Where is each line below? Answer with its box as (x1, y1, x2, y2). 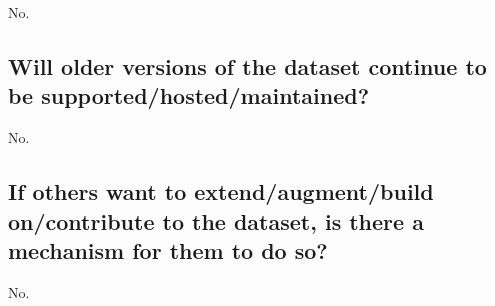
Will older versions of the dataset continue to (8, 50, 487, 81)
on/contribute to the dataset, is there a (8, 205, 424, 236)
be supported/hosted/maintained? (8, 80, 370, 111)
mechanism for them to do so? (8, 234, 328, 265)
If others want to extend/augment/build (8, 176, 434, 207)
